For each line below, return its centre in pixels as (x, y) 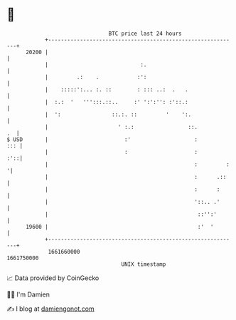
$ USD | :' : (102, 139)
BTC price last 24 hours (145, 33)
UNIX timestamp (144, 264)
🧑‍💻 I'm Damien (28, 294)
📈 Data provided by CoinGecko (53, 278)
